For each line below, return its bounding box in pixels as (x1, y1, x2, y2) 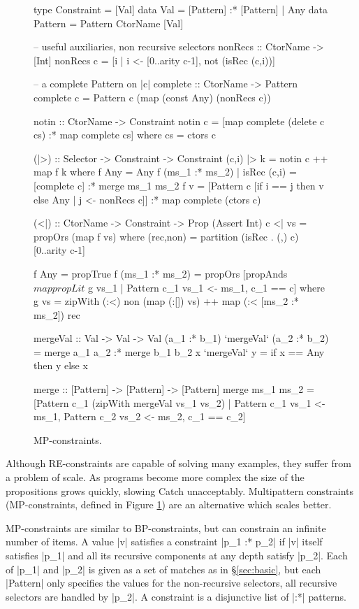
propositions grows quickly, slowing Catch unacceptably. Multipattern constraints (6, 483, 354, 498)
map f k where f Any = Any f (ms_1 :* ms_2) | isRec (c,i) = (34, 164, 297, 179)
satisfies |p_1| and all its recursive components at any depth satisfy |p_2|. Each (6, 548, 348, 562)
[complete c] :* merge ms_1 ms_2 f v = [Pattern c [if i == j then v (34, 178, 324, 192)
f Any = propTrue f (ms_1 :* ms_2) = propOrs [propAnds (34, 266, 288, 280)
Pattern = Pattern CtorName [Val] (34, 15, 184, 30)
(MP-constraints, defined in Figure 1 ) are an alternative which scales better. (6, 497, 332, 512)
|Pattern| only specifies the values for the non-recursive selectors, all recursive (6, 575, 337, 590)
